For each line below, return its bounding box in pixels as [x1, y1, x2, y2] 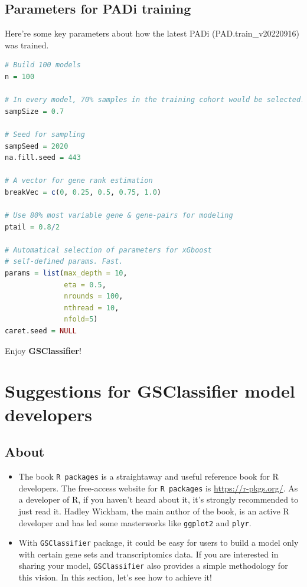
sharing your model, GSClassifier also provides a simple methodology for [18, 559, 288, 572]
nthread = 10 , [64, 303, 119, 312]
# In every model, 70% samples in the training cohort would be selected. [5, 96, 305, 104]
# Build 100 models [5, 61, 81, 70]
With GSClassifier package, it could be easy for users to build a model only [18, 536, 299, 549]
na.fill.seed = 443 [5, 153, 81, 162]
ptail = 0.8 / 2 [5, 222, 60, 231]
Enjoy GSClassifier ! [5, 344, 81, 356]
